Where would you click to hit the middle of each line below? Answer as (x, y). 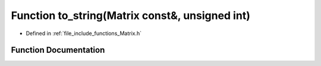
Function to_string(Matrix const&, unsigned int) (131, 15)
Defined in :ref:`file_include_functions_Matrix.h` (84, 33)
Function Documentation (58, 50)
